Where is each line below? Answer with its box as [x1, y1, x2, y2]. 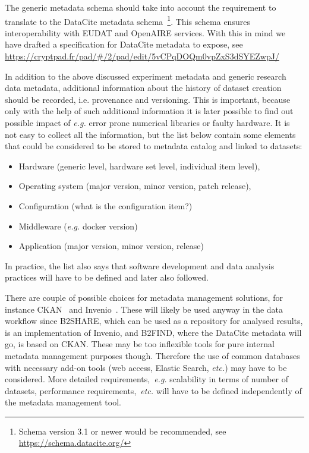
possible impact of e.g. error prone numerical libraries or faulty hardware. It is [5, 117, 290, 128]
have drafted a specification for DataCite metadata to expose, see [5, 38, 243, 51]
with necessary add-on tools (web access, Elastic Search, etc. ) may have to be [5, 361, 287, 373]
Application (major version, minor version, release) [18, 240, 204, 252]
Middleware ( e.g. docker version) [18, 219, 138, 232]
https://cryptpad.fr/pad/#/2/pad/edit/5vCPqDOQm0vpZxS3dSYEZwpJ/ [5, 50, 279, 62]
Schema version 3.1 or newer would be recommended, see [18, 424, 226, 437]
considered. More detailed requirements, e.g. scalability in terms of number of [5, 373, 289, 385]
